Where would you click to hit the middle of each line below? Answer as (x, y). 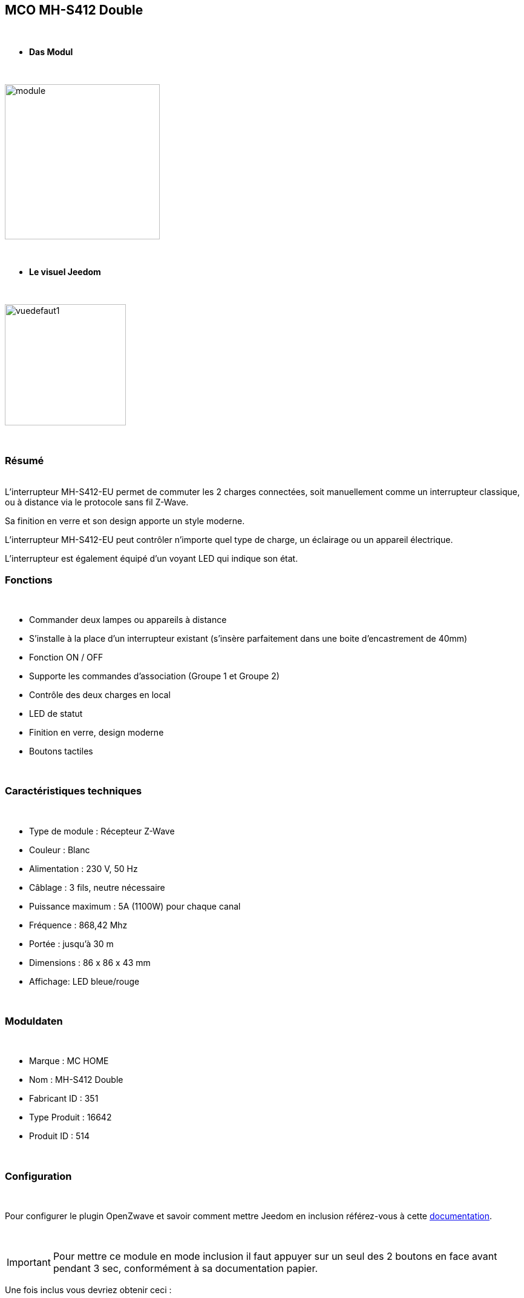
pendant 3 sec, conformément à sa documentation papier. (185, 1269)
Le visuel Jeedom (65, 272)
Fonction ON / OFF (66, 657)
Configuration (38, 1176)
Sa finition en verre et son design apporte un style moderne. (125, 521)
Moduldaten (34, 1021)
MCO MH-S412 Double (74, 10)
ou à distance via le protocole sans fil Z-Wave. (97, 502)
